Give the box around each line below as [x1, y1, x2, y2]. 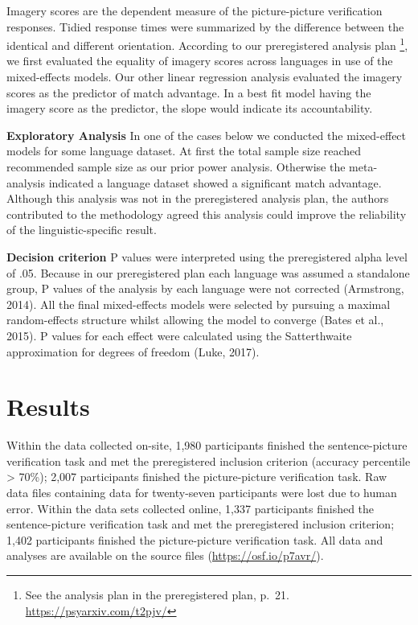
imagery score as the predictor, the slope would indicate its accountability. [6, 100, 373, 117]
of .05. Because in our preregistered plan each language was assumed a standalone [6, 264, 410, 281]
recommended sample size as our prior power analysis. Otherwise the [6, 158, 346, 175]
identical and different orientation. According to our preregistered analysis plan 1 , [6, 35, 408, 53]
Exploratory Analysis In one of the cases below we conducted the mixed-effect [6, 126, 407, 143]
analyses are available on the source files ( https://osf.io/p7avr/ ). [6, 547, 324, 564]
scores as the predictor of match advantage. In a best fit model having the [6, 84, 371, 101]
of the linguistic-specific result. [6, 221, 157, 238]
